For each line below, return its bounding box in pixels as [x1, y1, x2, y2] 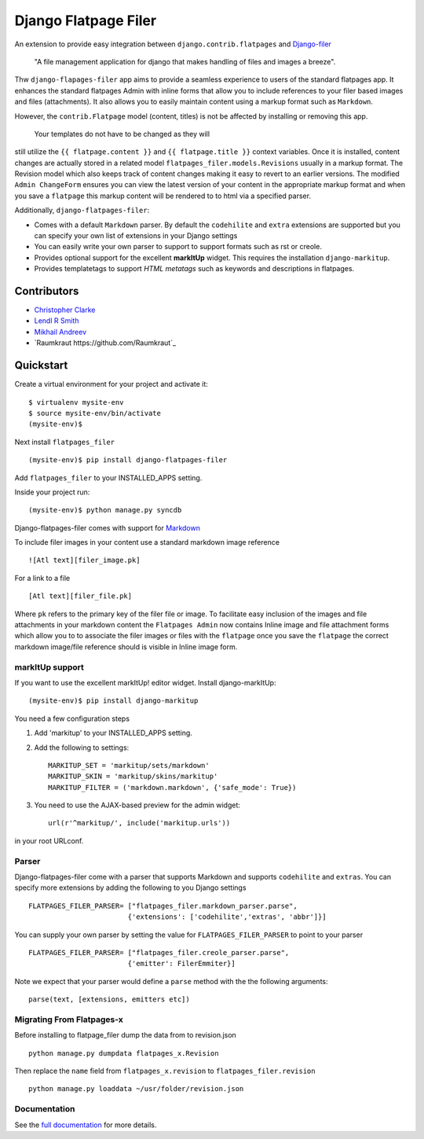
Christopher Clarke [34, 305, 96, 314]
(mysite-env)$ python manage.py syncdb [28, 505, 182, 515]
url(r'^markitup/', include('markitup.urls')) [48, 818, 231, 828]
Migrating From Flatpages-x [14, 1014, 123, 1025]
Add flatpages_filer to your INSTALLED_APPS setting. [14, 472, 203, 483]
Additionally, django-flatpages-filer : [14, 205, 150, 215]
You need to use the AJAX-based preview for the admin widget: [34, 800, 241, 810]
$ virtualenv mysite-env [28, 398, 124, 406]
